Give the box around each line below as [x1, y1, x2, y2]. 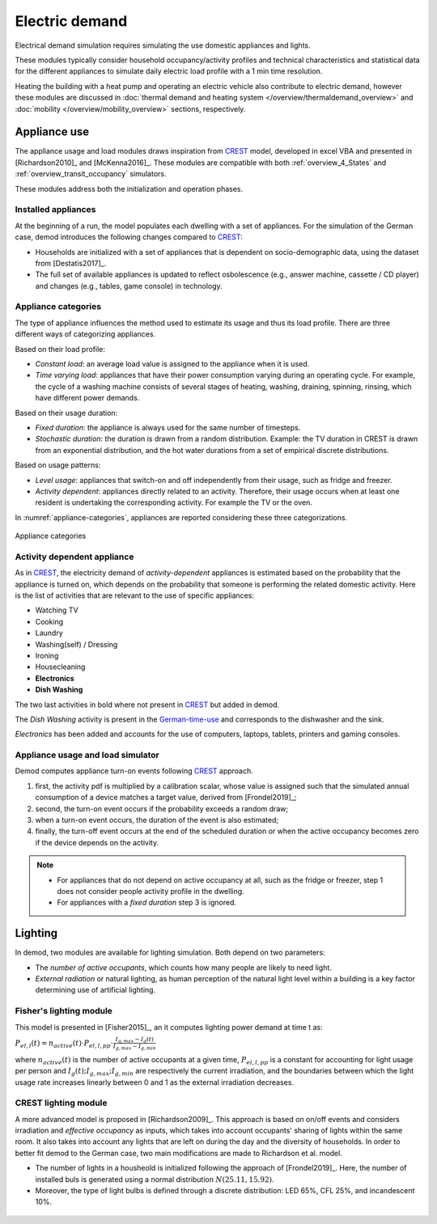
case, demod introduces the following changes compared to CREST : [15, 232, 243, 242]
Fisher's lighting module [15, 1006, 113, 1017]
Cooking [35, 616, 64, 626]
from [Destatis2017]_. [35, 258, 107, 268]
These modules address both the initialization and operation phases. [15, 184, 243, 193]
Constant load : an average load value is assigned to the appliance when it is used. [35, 358, 310, 368]
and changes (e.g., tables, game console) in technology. [35, 281, 223, 290]
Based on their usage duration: [15, 408, 118, 417]
